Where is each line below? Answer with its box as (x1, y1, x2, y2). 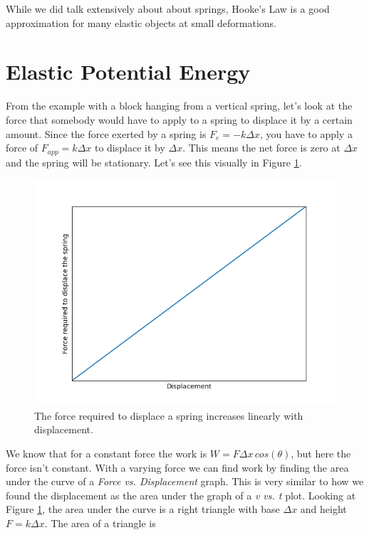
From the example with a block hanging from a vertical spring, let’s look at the (6, 98, 353, 113)
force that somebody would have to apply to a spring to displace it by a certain (6, 112, 353, 127)
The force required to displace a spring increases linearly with (34, 408, 303, 423)
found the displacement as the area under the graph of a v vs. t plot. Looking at (6, 487, 356, 502)
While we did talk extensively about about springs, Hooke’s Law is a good (6, 1, 330, 16)
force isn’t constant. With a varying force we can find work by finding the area (6, 460, 349, 475)
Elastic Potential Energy (6, 57, 251, 86)
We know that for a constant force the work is (6, 445, 207, 460)
